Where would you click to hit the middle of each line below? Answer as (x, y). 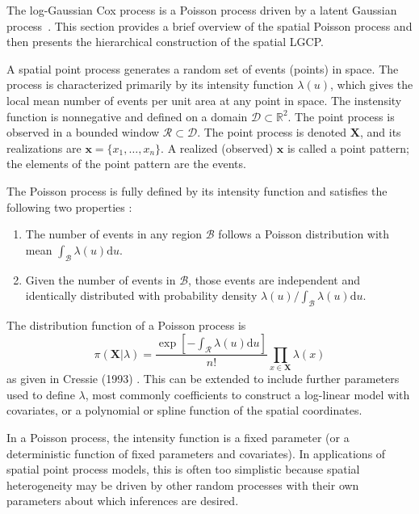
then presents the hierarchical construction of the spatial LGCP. (165, 42)
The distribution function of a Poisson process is (126, 324)
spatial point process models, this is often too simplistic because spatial (183, 469)
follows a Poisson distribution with (304, 234)
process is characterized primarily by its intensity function (150, 84)
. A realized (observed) (217, 147)
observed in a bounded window (83, 132)
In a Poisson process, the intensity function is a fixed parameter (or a (178, 438)
